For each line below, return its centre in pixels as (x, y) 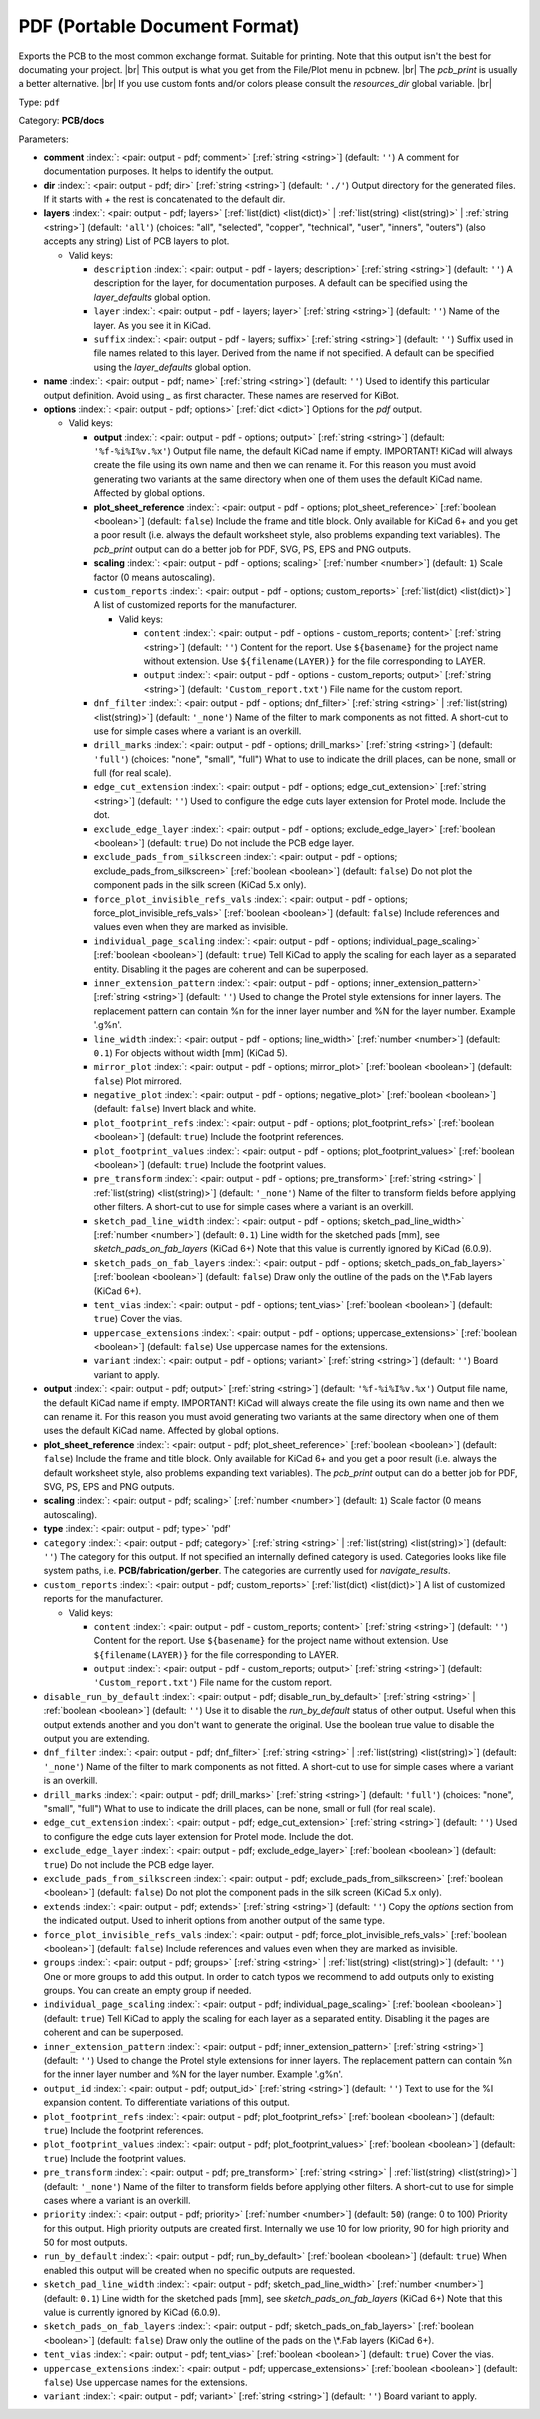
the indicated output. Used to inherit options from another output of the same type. (214, 1921)
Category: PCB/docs (61, 121)
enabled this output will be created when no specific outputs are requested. (199, 2270)
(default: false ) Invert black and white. (175, 1109)
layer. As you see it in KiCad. (152, 325)
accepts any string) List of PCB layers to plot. (136, 241)
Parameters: (43, 139)
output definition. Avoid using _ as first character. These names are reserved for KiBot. (221, 395)
